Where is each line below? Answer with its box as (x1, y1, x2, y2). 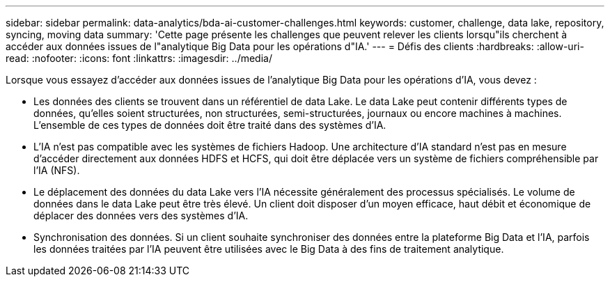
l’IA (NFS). (33, 164, 80, 176)
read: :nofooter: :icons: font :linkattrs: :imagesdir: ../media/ (6, 52, 272, 64)
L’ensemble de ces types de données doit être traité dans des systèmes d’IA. (33, 119, 386, 131)
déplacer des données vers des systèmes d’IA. (33, 210, 249, 221)
